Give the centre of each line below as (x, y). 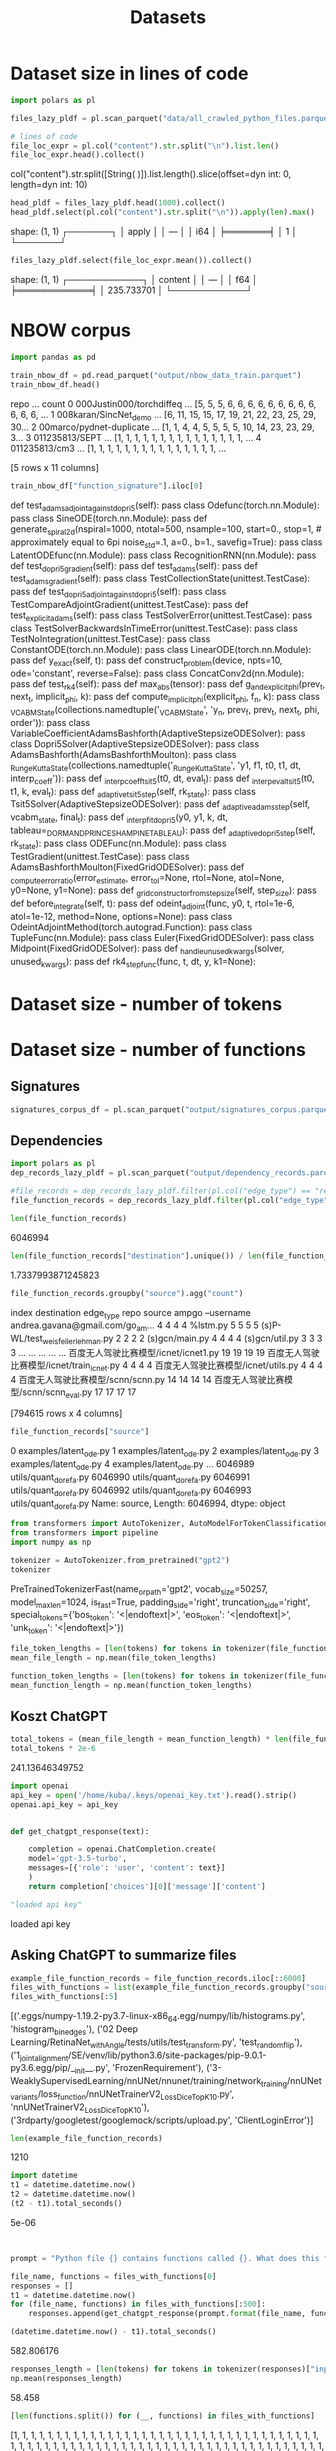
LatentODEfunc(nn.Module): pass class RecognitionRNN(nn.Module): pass (163, 555)
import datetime (44, 2176)
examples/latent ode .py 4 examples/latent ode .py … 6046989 (132, 1465)
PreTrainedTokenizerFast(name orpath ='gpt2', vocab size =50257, (139, 1589)
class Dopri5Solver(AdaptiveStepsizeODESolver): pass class (135, 743)
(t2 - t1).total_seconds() (66, 2204)
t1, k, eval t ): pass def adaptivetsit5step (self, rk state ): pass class (133, 792)
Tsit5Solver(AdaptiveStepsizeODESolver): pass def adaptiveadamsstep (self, (160, 805)
